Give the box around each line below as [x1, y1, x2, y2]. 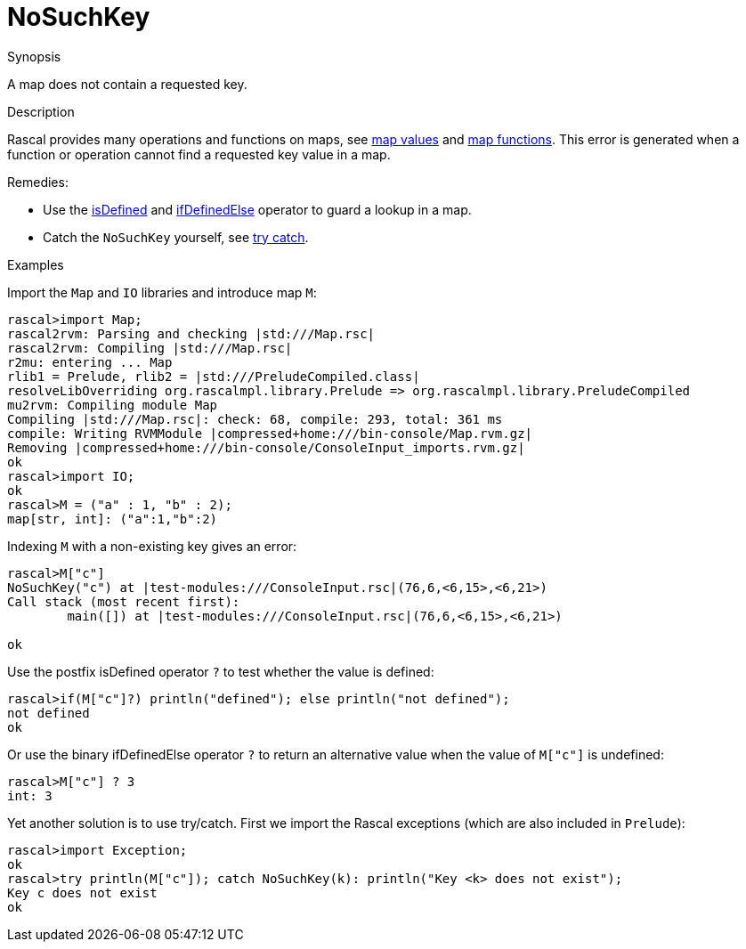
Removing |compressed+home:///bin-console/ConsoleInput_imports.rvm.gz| [7, 440, 525, 455]
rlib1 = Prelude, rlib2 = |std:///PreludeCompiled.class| [7, 369, 420, 384]
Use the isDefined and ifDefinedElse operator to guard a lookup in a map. [43, 201, 472, 217]
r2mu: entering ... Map [7, 354, 173, 369]
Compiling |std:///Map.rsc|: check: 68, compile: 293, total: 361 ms [7, 411, 503, 426]
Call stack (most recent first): [7, 594, 240, 609]
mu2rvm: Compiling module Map [7, 397, 218, 412]
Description [7, 103, 75, 119]
